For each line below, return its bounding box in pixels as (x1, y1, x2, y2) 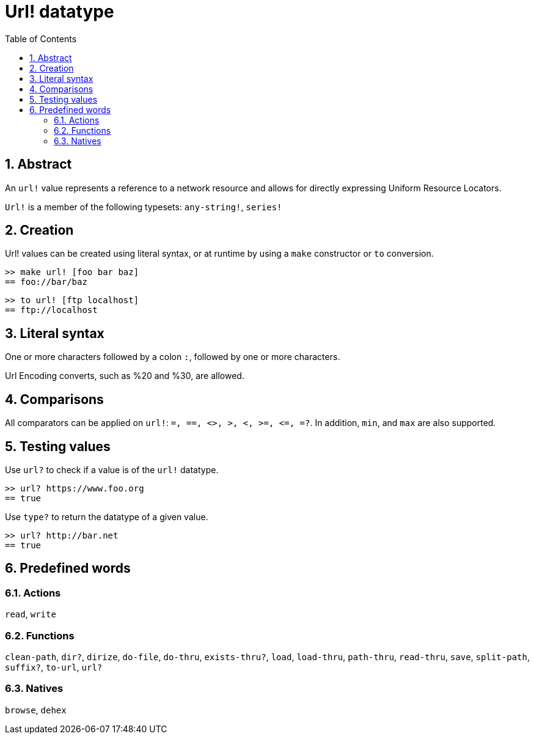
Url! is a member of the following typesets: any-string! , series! (5, 201, 282, 212)
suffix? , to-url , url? (5, 661, 103, 672)
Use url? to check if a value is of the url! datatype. (5, 464, 219, 475)
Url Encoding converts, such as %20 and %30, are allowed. (5, 370, 244, 381)
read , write (5, 609, 56, 620)
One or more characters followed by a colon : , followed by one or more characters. (5, 351, 340, 362)
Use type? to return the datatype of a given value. (5, 511, 208, 522)
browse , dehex (5, 704, 67, 715)
